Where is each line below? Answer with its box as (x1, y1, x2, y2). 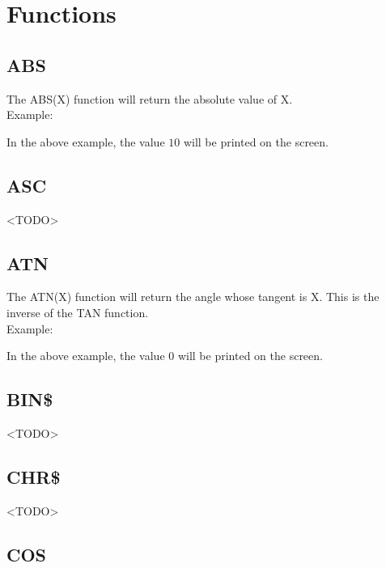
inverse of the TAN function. (6, 303, 149, 320)
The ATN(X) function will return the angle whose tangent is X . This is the (6, 288, 380, 305)
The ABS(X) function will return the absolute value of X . (6, 90, 293, 107)
